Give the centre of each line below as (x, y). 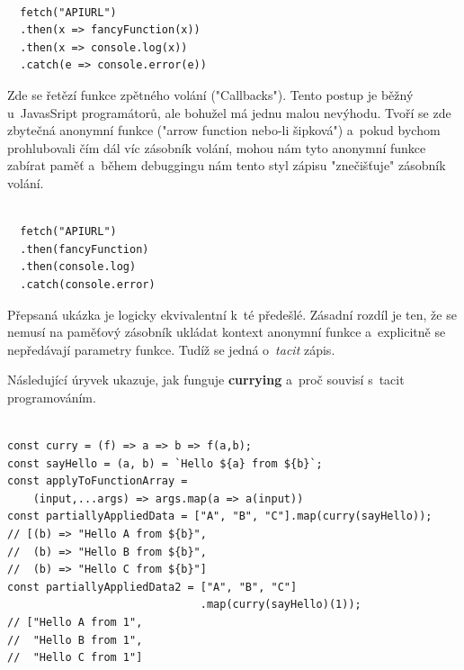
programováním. (52, 397)
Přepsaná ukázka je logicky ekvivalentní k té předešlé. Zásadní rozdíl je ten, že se (232, 314)
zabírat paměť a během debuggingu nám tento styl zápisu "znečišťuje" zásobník (227, 165)
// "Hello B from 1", (75, 640)
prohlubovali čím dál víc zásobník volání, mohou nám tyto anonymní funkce (217, 147)
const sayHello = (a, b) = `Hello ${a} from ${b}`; (165, 463)
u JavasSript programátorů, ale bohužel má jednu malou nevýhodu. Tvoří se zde (229, 112)
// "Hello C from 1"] (75, 658)
